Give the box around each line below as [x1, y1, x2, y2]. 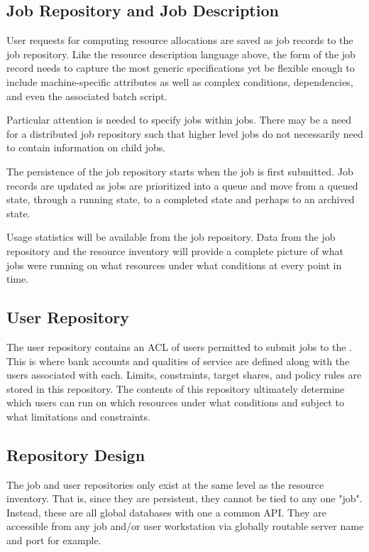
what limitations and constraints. [6, 408, 150, 423]
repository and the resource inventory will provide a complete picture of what [6, 243, 343, 258]
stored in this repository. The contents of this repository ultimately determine [6, 381, 345, 396]
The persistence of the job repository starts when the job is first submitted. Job [6, 163, 353, 178]
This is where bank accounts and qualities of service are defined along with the [6, 353, 350, 368]
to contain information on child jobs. [6, 140, 166, 155]
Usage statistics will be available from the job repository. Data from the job [6, 229, 336, 244]
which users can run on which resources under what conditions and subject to [6, 395, 344, 410]
